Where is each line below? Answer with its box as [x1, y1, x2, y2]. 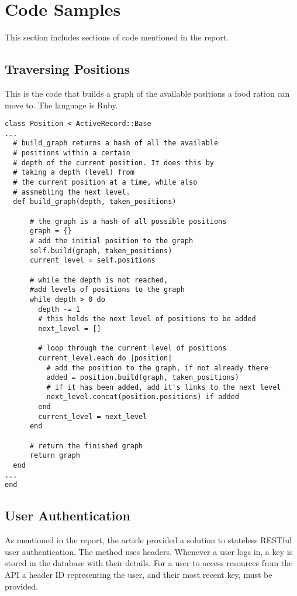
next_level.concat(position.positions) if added [46, 393, 239, 401]
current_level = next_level [38, 412, 147, 421]
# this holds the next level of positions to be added [38, 315, 256, 323]
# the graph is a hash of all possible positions [29, 217, 227, 226]
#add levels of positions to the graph [29, 285, 185, 294]
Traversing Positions [5, 60, 130, 78]
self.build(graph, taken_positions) [29, 246, 172, 255]
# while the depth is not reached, [29, 275, 168, 284]
